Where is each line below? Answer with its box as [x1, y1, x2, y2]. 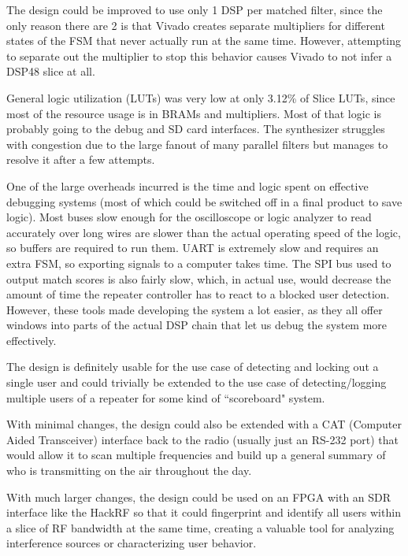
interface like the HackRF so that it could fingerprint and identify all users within [6, 504, 401, 521]
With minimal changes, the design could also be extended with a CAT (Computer [6, 416, 402, 432]
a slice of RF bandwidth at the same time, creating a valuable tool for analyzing [6, 519, 395, 536]
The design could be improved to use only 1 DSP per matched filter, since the [6, 2, 383, 17]
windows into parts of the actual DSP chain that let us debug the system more [6, 317, 388, 333]
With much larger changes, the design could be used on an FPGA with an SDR [6, 488, 391, 505]
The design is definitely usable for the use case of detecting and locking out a [6, 358, 379, 375]
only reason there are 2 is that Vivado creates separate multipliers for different [6, 17, 385, 33]
